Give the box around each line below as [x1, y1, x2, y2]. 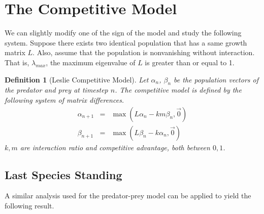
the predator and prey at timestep [5, 84, 108, 95]
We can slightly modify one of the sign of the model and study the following [5, 27, 242, 38]
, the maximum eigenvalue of [46, 57, 136, 67]
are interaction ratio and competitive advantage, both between [20, 142, 210, 152]
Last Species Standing [5, 166, 122, 182]
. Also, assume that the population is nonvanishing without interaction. [32, 47, 255, 58]
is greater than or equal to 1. [145, 57, 235, 67]
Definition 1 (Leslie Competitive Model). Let [5, 74, 149, 84]
